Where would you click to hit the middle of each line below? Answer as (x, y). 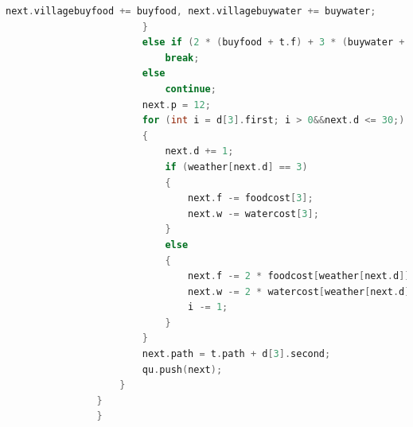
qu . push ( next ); (182, 369)
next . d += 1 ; (199, 151)
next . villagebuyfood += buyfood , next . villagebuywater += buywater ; (191, 11)
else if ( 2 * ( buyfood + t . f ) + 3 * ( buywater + (273, 43)
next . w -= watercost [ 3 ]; (253, 213)
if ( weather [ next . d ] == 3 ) (236, 167)
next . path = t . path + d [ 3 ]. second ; (236, 354)
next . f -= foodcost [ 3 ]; (251, 198)
